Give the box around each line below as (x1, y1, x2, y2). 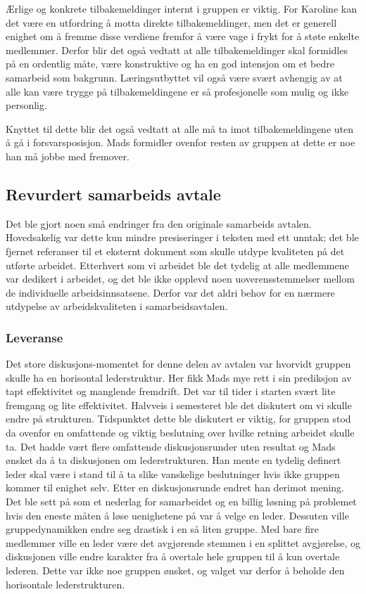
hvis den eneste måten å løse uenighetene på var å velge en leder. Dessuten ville (6, 508, 349, 522)
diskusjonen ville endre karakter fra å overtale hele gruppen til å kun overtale (6, 549, 340, 564)
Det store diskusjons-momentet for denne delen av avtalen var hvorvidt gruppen (6, 356, 351, 371)
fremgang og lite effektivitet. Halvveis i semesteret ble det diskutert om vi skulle (6, 397, 352, 412)
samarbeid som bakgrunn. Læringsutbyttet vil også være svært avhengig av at (6, 70, 343, 84)
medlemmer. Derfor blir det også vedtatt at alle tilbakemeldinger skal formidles (6, 42, 348, 57)
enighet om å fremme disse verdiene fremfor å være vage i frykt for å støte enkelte (6, 29, 360, 44)
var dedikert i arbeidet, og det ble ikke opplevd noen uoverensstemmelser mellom (6, 271, 355, 286)
